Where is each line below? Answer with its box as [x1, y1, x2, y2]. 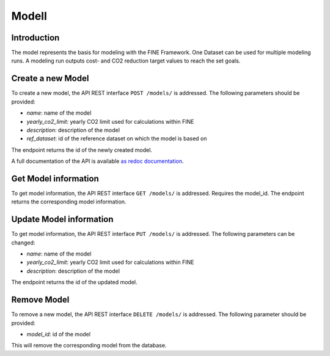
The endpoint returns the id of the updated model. [11, 279, 137, 286]
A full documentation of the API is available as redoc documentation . [11, 157, 184, 165]
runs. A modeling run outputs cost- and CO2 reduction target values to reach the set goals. [11, 57, 241, 64]
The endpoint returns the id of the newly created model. [11, 146, 153, 153]
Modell [11, 9, 47, 23]
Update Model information [11, 214, 114, 225]
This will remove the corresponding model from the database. [11, 342, 167, 349]
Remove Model [11, 295, 70, 305]
